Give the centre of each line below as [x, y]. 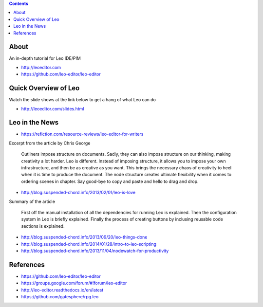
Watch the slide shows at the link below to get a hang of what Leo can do [82, 100]
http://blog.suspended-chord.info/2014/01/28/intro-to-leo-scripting [89, 244]
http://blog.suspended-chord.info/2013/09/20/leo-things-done [84, 237]
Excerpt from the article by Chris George [50, 143]
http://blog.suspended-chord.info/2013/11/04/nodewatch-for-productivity [95, 251]
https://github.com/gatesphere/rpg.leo [60, 297]
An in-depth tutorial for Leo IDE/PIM [45, 58]
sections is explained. [43, 226]
